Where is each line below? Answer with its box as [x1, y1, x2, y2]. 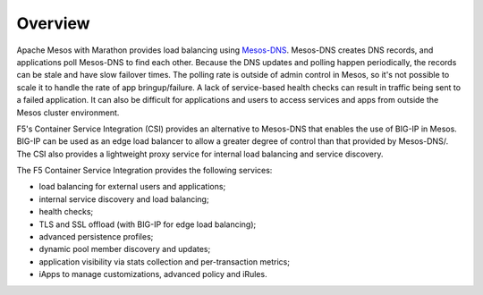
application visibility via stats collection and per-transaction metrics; [38, 256, 291, 267]
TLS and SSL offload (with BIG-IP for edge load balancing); [38, 219, 257, 230]
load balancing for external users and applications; [38, 181, 226, 192]
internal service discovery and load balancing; [38, 193, 209, 205]
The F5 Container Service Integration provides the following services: [16, 165, 273, 176]
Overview [16, 13, 90, 33]
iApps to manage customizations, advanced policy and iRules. [38, 269, 267, 280]
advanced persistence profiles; [38, 232, 154, 242]
